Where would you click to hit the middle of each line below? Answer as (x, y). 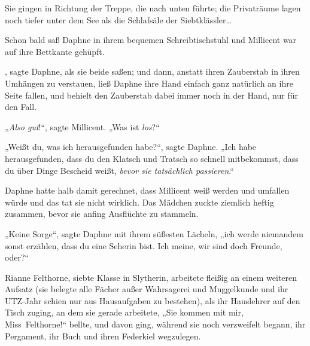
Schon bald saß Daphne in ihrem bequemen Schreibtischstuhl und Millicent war (151, 40)
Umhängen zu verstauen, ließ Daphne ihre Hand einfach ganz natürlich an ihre (149, 83)
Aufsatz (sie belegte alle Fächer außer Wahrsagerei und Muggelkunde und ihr (147, 289)
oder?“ (17, 257)
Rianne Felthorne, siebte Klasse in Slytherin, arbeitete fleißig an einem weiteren (151, 277)
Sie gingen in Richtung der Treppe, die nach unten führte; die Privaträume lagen (153, 8)
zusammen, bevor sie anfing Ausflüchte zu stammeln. (102, 214)
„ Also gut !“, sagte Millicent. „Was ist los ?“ (82, 126)
